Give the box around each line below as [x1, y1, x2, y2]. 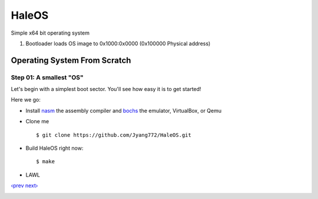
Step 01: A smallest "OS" [11, 73, 84, 82]
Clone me [25, 118, 49, 125]
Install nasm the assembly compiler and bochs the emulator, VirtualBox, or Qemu [25, 107, 222, 114]
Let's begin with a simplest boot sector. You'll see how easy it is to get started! [11, 86, 201, 93]
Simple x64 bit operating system [11, 29, 90, 36]
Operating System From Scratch [11, 55, 131, 65]
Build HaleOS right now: [25, 144, 84, 152]
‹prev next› [11, 182, 38, 189]
